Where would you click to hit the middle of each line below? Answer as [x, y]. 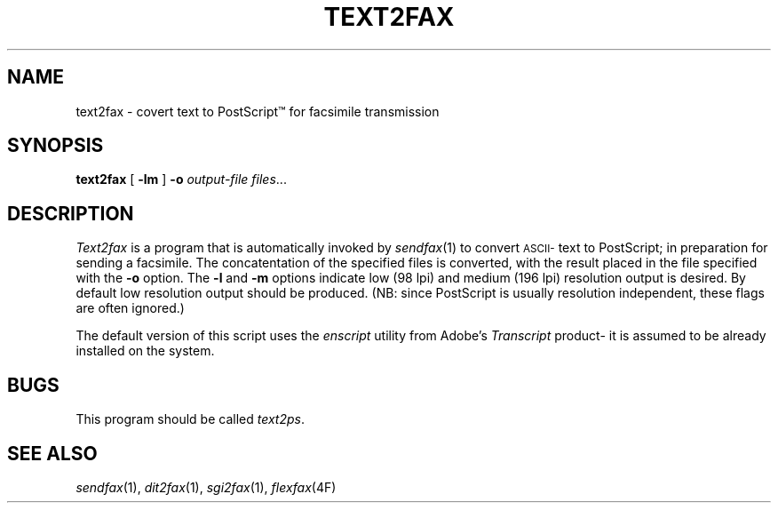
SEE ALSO [52, 453]
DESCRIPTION [71, 213]
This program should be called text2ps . [190, 419]
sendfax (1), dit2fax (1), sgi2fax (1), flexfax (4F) [206, 487]
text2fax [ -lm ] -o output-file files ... [181, 179]
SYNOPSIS [56, 146]
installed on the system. [145, 351]
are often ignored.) [130, 308]
